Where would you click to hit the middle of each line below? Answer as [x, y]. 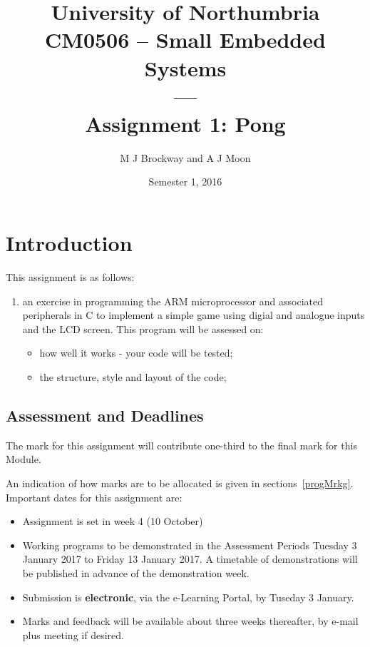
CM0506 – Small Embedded [185, 40]
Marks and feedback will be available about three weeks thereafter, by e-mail [190, 621]
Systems [185, 67]
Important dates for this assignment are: [94, 497]
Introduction [69, 243]
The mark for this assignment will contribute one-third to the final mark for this [181, 445]
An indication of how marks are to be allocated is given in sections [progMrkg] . [180, 483]
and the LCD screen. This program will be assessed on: [143, 328]
